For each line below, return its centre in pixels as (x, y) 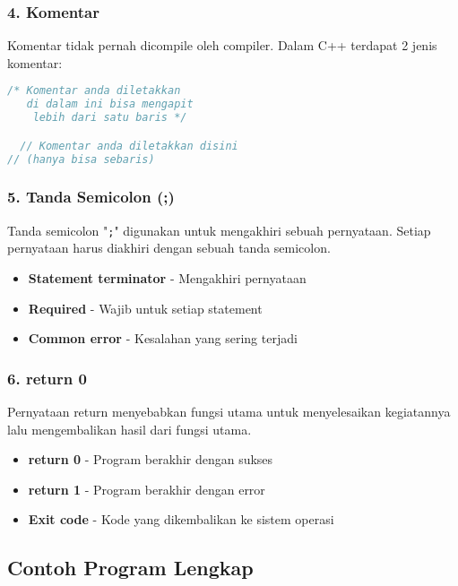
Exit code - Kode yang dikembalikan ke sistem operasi (181, 519)
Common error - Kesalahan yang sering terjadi (163, 338)
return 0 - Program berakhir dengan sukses (151, 459)
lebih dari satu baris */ (110, 118)
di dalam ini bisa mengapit (110, 104)
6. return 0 (47, 378)
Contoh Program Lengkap (130, 568)
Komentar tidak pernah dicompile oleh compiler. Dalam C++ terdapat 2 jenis (222, 45)
